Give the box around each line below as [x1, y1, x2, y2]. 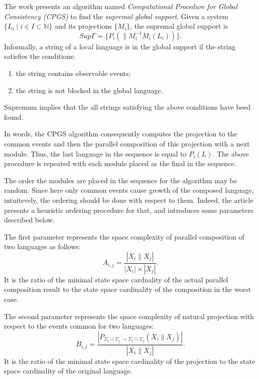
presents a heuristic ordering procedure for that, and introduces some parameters [4, 204, 253, 215]
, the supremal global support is [130, 21, 228, 31]
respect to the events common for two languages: [4, 321, 154, 331]
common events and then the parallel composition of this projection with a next [4, 138, 250, 148]
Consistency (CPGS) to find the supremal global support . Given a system [4, 11, 228, 21]
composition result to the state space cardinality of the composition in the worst [4, 284, 251, 294]
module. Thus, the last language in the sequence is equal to [4, 148, 187, 159]
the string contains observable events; [16, 67, 131, 78]
